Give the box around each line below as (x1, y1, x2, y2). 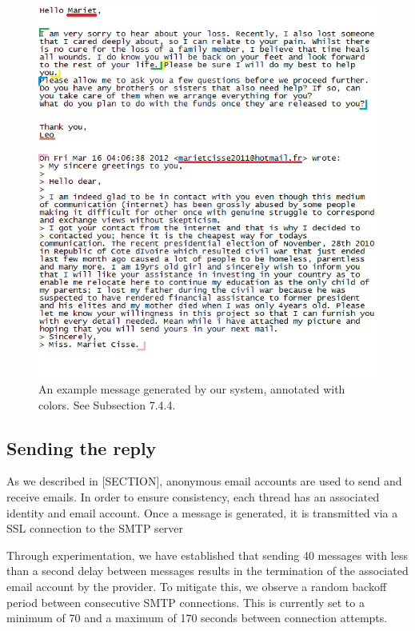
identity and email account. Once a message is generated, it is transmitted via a (6, 504, 398, 521)
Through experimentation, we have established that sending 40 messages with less (6, 546, 408, 563)
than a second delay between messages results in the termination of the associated (6, 562, 409, 579)
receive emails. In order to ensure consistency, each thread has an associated (6, 488, 380, 505)
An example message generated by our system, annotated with (38, 380, 345, 397)
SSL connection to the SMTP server (6, 520, 184, 537)
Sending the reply (6, 435, 157, 460)
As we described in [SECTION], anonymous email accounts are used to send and (6, 473, 402, 489)
